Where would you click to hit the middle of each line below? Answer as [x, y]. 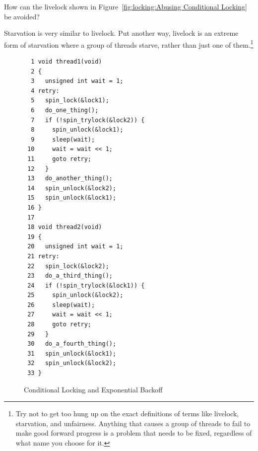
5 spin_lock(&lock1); [70, 101]
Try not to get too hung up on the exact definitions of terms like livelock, [127, 413]
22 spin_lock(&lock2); [68, 266]
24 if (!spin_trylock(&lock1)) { [86, 285]
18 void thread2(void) [65, 227]
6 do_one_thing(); [65, 110]
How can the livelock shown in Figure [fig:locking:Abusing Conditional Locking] [126, 6]
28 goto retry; [60, 325]
